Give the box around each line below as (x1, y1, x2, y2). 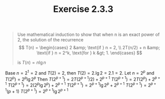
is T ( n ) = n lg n (17, 60, 46, 66)
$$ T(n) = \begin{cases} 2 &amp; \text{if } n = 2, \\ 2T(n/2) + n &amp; (19, 45, 160, 51)
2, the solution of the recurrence (17, 37, 84, 43)
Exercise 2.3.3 (53, 3, 113, 15)
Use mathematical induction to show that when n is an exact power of (17, 31, 160, 38)
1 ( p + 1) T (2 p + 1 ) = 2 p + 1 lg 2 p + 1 (5, 88, 68, 94)
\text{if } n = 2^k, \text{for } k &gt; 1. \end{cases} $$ (36, 50, 143, 56)
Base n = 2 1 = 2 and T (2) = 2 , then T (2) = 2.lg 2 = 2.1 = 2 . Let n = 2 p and (5, 69, 155, 76)
